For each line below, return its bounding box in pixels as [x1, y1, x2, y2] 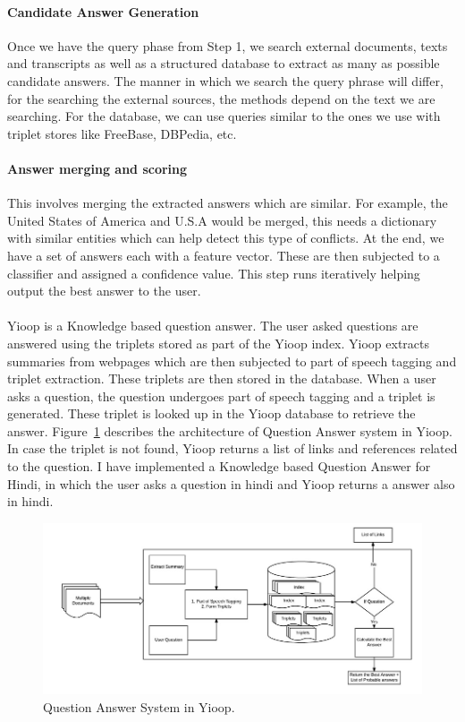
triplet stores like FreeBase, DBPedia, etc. [7, 124, 237, 142]
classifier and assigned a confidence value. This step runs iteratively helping [7, 263, 420, 282]
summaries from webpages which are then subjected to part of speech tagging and [7, 351, 457, 370]
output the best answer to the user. [7, 281, 201, 300]
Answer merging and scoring [7, 159, 188, 177]
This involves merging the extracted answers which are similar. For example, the [7, 193, 448, 212]
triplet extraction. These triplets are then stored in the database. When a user [7, 369, 436, 388]
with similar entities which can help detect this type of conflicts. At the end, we [7, 228, 444, 247]
